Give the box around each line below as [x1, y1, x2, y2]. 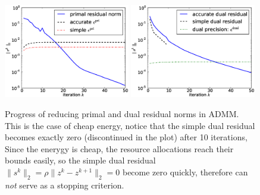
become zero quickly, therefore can [122, 165, 248, 178]
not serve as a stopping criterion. [5, 178, 124, 191]
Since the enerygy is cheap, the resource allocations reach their [5, 142, 234, 155]
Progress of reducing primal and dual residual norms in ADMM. [5, 108, 239, 119]
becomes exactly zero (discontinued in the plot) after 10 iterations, [5, 131, 248, 143]
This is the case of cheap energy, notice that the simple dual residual [5, 119, 255, 131]
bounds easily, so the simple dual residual [5, 154, 156, 166]
